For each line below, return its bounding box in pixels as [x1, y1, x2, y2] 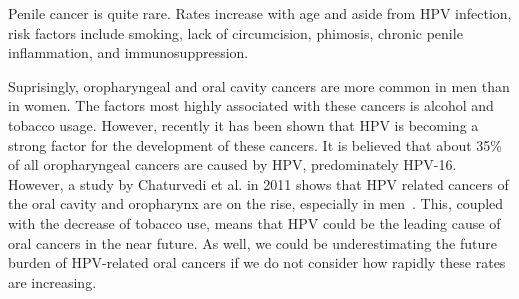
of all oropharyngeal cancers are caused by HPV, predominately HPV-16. [8, 154, 457, 175]
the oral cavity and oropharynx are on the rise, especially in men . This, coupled [8, 193, 504, 214]
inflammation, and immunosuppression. [8, 42, 249, 63]
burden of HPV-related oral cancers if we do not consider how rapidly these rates [8, 252, 506, 273]
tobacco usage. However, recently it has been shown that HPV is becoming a [8, 114, 479, 135]
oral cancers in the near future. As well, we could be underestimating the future [8, 232, 497, 253]
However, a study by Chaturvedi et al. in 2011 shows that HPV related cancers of [8, 173, 509, 194]
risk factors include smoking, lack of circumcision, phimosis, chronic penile [8, 22, 463, 43]
